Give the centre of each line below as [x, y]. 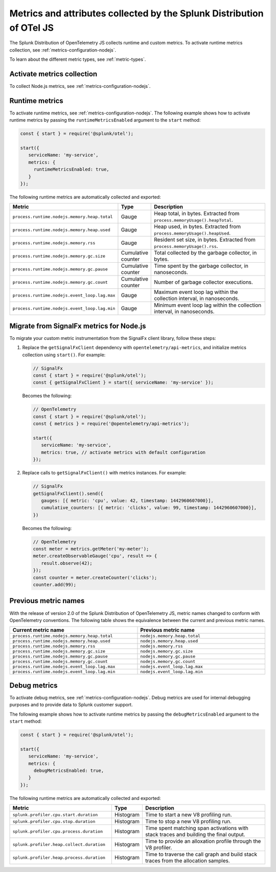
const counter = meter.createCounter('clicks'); [95, 577]
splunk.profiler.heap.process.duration [59, 857]
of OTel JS [31, 28]
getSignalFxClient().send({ [68, 494]
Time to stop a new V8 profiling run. [188, 821]
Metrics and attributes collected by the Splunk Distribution [136, 13]
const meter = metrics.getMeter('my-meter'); [91, 549]
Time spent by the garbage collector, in [201, 266]
